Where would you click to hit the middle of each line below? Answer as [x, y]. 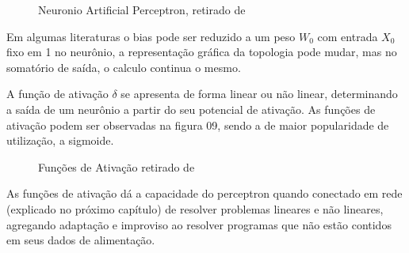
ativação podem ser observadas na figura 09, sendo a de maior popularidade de [198, 125]
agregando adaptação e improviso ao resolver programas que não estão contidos [199, 224]
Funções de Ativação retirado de [117, 166]
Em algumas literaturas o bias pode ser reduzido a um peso [151, 36]
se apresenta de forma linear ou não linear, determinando [259, 94]
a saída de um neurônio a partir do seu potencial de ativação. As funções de [191, 109]
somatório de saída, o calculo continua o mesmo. [124, 67]
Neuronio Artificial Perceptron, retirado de [142, 9]
